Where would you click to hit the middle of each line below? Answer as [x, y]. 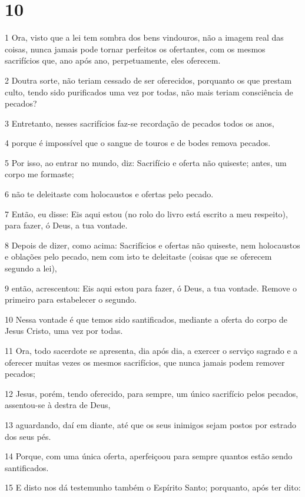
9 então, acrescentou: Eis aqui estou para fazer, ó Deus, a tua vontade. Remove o [151, 288]
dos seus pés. [28, 436]
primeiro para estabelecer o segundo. [71, 299]
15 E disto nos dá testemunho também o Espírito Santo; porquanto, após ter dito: [153, 487]
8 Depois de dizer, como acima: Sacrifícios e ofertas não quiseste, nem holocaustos [152, 245]
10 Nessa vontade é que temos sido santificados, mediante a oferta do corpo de [146, 319]
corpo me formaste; [39, 174]
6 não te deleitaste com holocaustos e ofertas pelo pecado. [109, 194]
